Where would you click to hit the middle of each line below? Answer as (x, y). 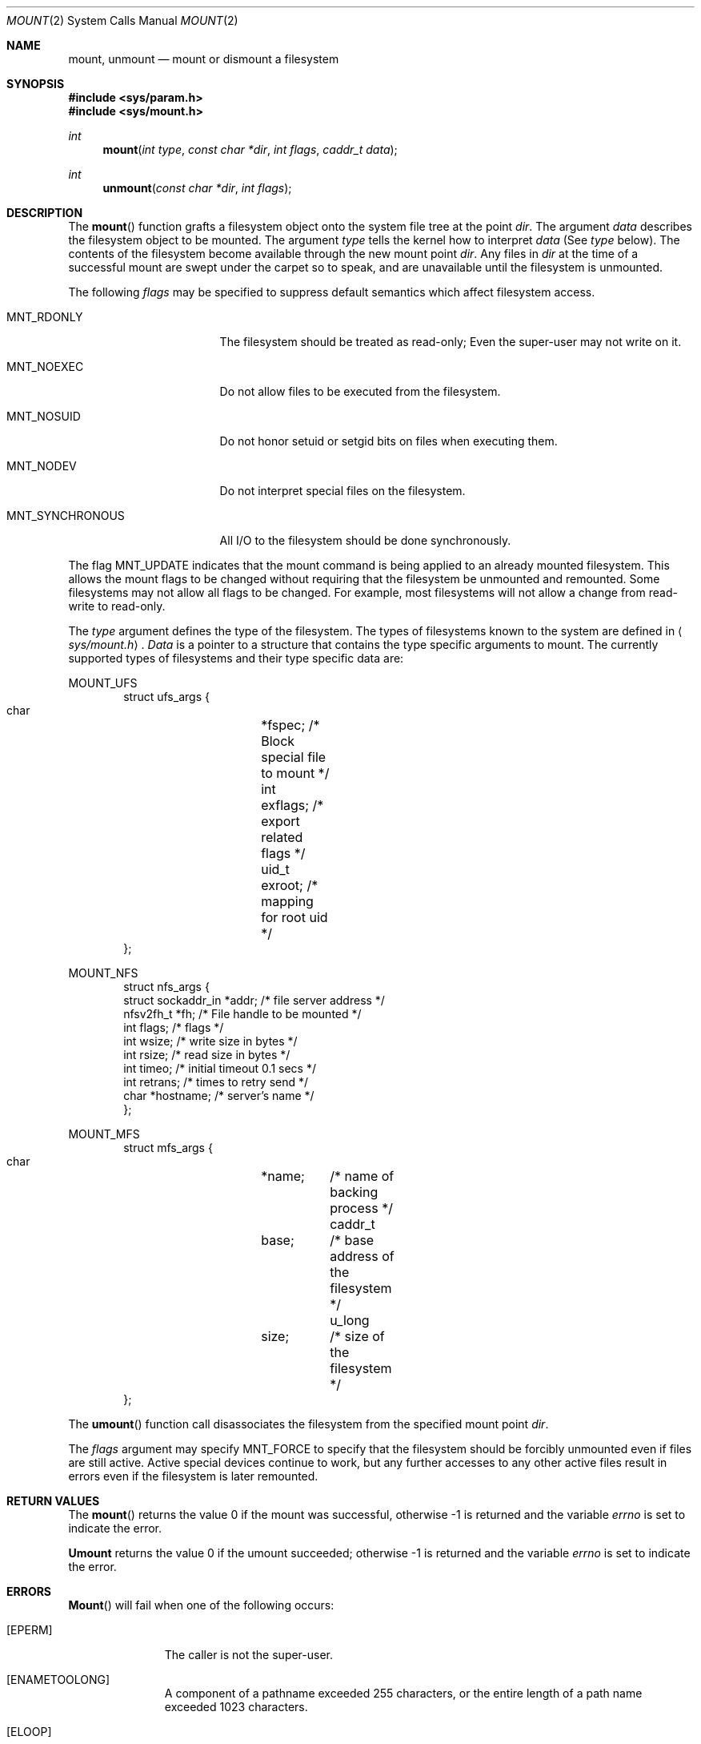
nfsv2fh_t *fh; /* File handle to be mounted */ (242, 1014)
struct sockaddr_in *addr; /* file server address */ (254, 1000)
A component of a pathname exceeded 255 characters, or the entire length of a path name (403, 1693)
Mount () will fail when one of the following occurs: (201, 1605)
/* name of (362, 1176)
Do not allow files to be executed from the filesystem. (360, 391)
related (282, 837)
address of (362, 1256)
